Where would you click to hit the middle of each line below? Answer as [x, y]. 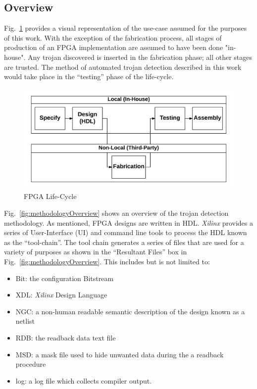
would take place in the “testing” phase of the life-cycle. [89, 76]
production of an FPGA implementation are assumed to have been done [114, 47]
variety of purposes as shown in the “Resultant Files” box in [96, 252]
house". [15, 57]
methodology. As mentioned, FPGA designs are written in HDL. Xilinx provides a [128, 222]
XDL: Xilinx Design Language [61, 295]
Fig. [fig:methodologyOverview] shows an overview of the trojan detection [116, 213]
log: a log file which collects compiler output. [84, 380]
